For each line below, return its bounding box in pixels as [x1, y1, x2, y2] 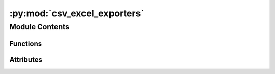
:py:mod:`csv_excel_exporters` [9, 8, 145, 19]
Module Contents [9, 22, 70, 31]
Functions [9, 39, 42, 48]
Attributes [9, 55, 43, 64]
